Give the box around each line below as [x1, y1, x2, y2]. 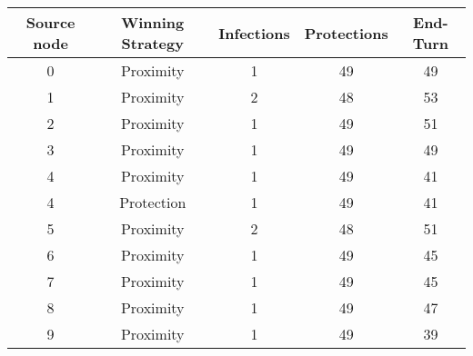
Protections [304, 22, 388, 44]
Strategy [121, 33, 184, 54]
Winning [121, 12, 185, 33]
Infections [218, 22, 290, 44]
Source [25, 12, 75, 33]
